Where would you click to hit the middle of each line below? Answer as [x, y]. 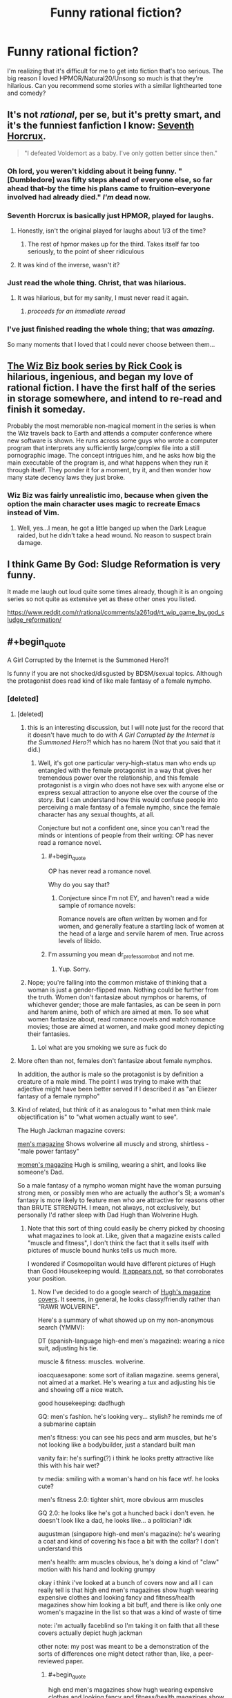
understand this [60, 1548]
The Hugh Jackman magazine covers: [71, 1131]
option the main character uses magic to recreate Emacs [104, 504]
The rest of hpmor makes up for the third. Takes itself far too [114, 244]
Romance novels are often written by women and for [133, 918]
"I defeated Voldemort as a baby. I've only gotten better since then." [120, 153]
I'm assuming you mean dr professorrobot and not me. [121, 955]
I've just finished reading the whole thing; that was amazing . [111, 329]
